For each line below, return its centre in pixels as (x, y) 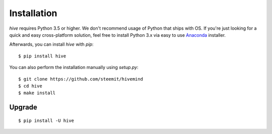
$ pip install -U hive (46, 120)
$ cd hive (30, 86)
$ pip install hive (42, 56)
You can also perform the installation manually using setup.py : (74, 68)
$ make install (37, 93)
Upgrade (23, 108)
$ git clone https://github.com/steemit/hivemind (81, 79)
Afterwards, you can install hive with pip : (51, 44)
